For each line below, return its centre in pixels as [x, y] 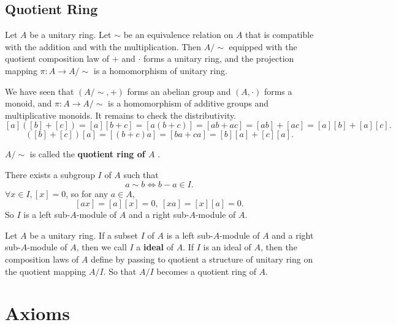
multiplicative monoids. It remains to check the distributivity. [121, 115]
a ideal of [155, 247]
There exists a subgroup [50, 174]
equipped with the [263, 46]
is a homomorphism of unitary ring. [160, 70]
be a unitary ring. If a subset [84, 235]
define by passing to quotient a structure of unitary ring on [202, 259]
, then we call [101, 247]
